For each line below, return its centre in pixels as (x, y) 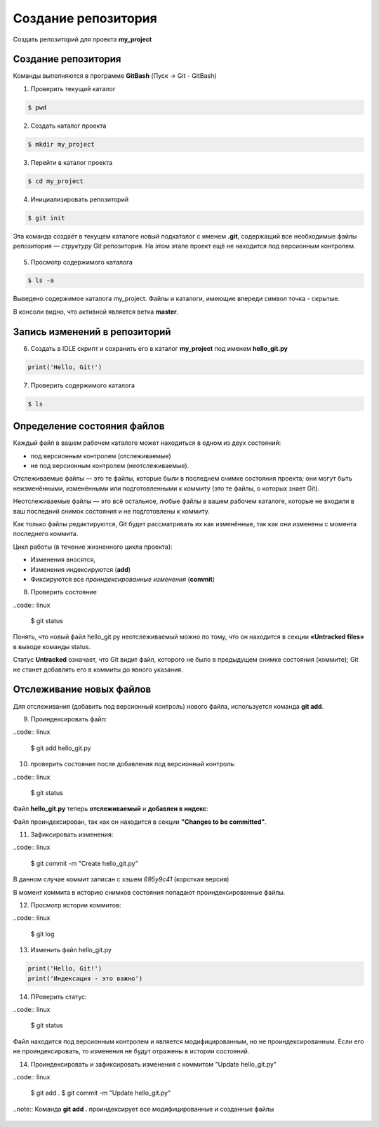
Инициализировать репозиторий (80, 199)
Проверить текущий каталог (73, 88)
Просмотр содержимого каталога (82, 262)
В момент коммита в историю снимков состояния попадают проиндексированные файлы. (149, 892)
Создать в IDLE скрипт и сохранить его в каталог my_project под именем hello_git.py (159, 348)
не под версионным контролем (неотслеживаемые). (110, 466)
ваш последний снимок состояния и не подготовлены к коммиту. (112, 511)
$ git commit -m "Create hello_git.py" (84, 863)
